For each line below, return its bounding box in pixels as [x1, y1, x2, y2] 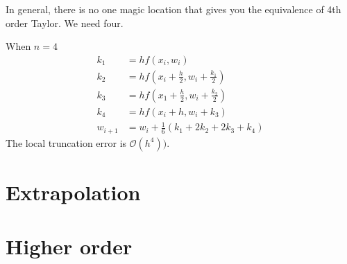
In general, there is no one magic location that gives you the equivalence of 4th [6, 2, 341, 16]
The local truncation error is [6, 135, 127, 150]
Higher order [6, 232, 133, 261]
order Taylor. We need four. [6, 15, 124, 30]
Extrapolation [6, 178, 141, 206]
